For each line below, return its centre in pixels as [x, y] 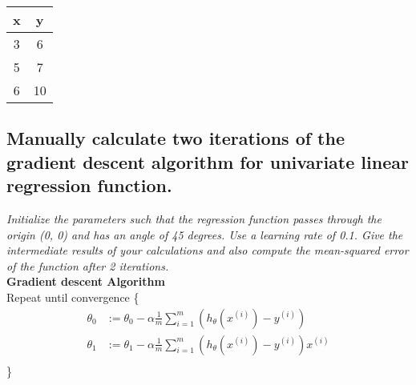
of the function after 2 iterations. [88, 265]
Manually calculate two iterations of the [176, 138]
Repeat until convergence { [73, 297]
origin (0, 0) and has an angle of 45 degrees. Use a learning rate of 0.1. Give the [205, 234]
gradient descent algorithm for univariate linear [208, 161]
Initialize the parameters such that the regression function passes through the [194, 218]
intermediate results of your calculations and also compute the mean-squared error [208, 250]
